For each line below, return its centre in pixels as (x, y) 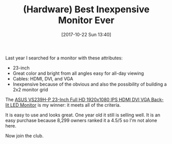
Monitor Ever (86, 20)
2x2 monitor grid (30, 89)
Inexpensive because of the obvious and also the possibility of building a (90, 84)
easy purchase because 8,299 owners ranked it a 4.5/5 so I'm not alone (81, 120)
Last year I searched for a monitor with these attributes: (64, 58)
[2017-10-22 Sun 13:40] (86, 34)
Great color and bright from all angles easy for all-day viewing (78, 73)
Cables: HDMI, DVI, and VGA (43, 78)
